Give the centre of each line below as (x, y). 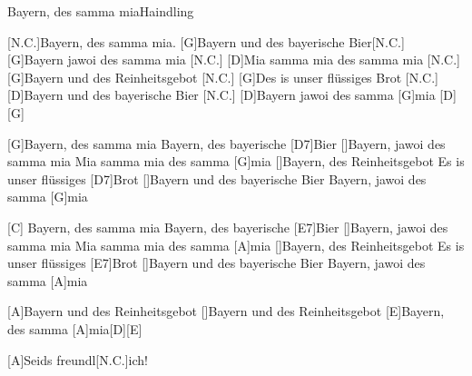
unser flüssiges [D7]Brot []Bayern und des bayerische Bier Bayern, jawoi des (217, 178)
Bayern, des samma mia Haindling (101, 11)
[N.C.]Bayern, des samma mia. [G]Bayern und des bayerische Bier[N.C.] (206, 41)
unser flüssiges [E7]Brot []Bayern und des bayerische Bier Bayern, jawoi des (216, 263)
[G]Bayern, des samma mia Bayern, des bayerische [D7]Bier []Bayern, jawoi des (226, 143)
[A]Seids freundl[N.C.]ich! (78, 359)
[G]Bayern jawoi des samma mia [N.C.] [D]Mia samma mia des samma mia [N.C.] (234, 59)
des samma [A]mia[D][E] (75, 328)
